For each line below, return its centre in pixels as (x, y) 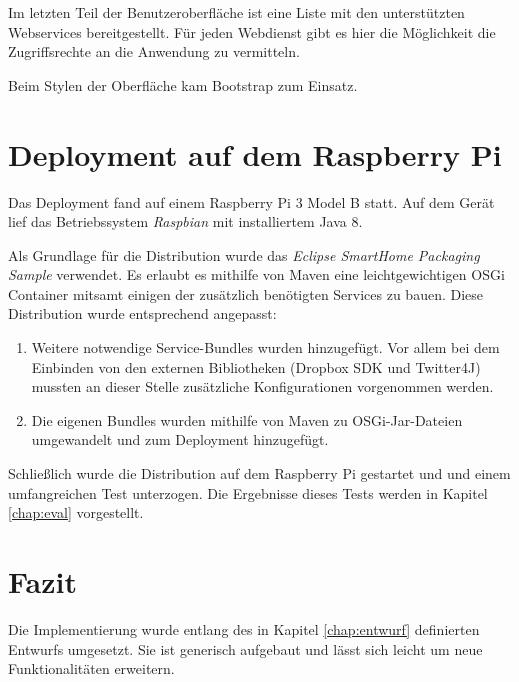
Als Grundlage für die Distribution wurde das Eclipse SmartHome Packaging (244, 254)
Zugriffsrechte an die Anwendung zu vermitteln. (154, 51)
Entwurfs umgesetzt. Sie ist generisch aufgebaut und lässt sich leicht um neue (245, 648)
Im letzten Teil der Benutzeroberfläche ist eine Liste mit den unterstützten (236, 12)
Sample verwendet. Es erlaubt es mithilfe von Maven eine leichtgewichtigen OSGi (256, 274)
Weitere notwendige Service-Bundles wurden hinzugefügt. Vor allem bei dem (265, 347)
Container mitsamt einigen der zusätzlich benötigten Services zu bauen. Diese (246, 293)
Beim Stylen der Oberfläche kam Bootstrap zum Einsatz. (183, 84)
